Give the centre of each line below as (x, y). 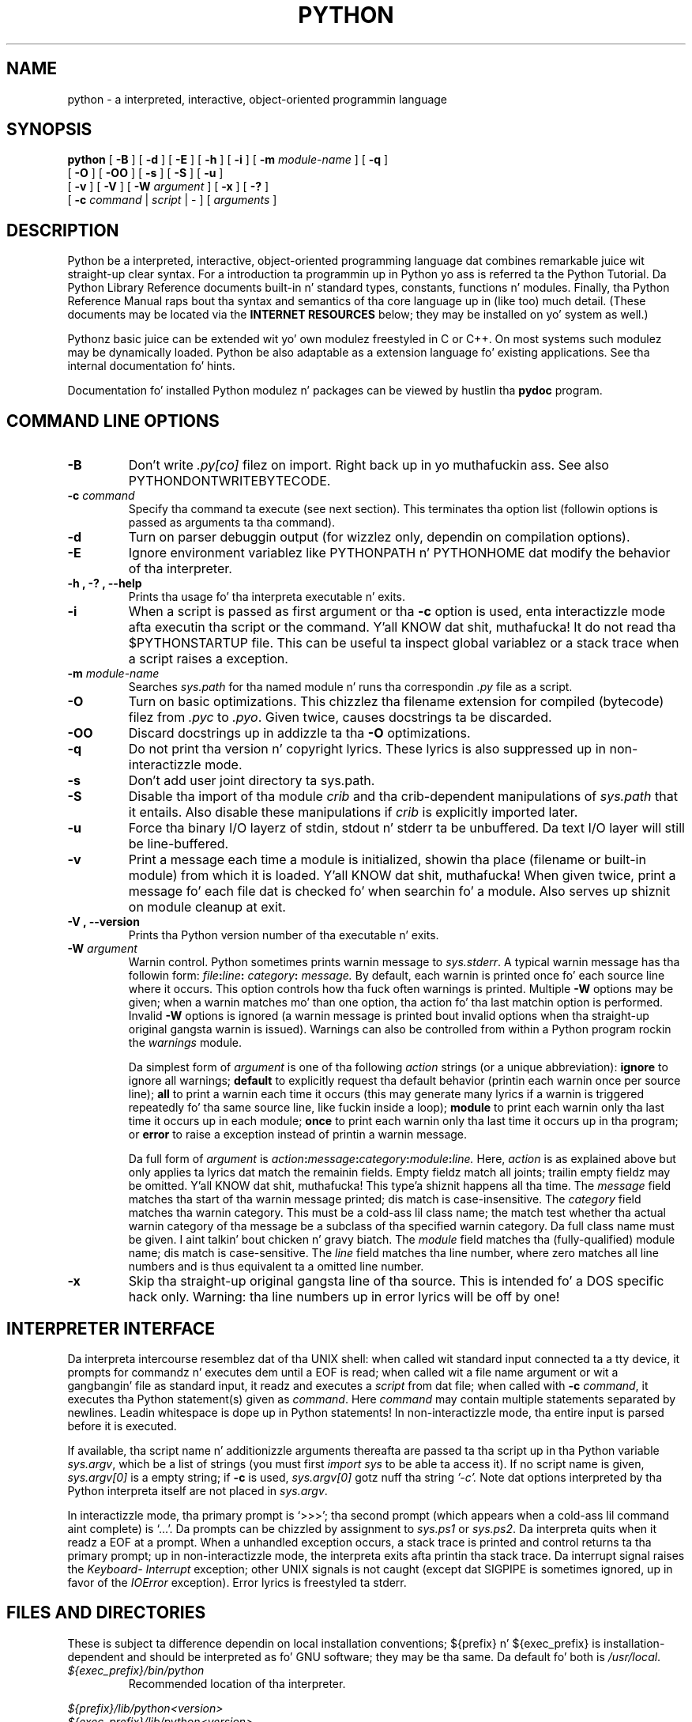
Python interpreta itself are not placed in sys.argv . (197, 1490)
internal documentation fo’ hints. (151, 366)
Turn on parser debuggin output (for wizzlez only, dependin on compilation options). (379, 537)
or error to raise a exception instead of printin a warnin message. (298, 1135)
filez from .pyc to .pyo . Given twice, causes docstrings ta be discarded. (340, 717)
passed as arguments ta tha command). (232, 523)
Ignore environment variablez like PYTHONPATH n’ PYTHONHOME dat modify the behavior (399, 553)
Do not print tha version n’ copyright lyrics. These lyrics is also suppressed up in (367, 749)
